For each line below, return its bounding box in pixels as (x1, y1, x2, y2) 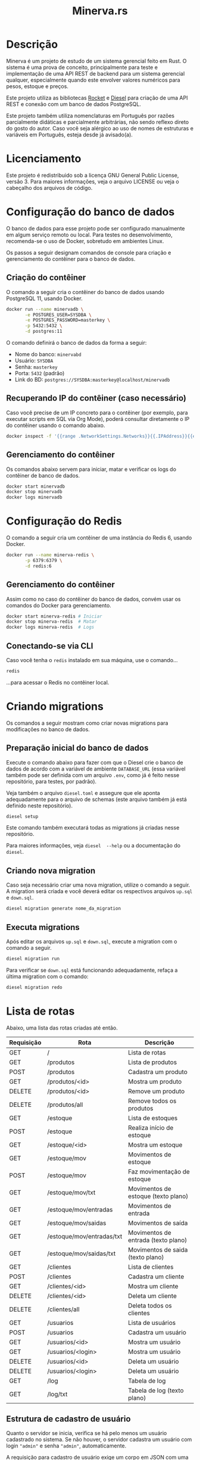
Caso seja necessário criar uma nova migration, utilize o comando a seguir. (6, 881, 190, 888)
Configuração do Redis (6, 514, 122, 528)
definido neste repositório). (6, 802, 73, 809)
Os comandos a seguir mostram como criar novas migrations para (6, 719, 168, 726)
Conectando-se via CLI (6, 641, 93, 651)
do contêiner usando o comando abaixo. (6, 422, 105, 429)
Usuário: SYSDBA (14, 357, 54, 364)
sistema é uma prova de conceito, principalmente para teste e (6, 64, 158, 71)
